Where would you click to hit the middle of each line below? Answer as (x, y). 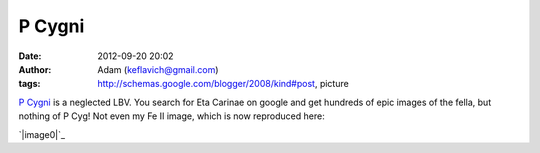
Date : (30, 56)
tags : (29, 84)
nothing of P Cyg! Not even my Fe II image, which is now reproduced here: (171, 116)
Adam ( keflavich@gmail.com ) (158, 69)
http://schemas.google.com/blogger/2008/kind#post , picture (223, 84)
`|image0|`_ (41, 134)
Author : (35, 69)
